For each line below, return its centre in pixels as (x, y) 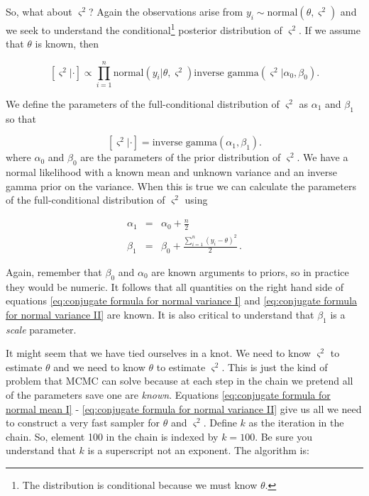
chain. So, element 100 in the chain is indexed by (112, 436)
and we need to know (99, 367)
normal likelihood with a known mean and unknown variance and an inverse (171, 172)
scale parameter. (41, 329)
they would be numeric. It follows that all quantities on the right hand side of (175, 286)
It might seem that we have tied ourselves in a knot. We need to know (158, 353)
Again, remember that (54, 271)
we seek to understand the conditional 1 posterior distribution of (144, 29)
